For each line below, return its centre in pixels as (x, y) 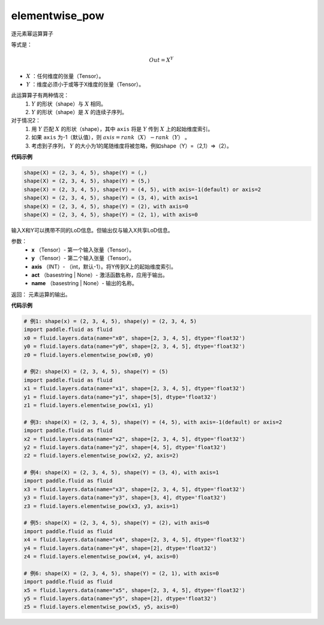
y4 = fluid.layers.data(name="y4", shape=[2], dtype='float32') (120, 548)
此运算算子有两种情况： (40, 95)
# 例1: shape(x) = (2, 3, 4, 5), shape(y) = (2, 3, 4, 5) (110, 322)
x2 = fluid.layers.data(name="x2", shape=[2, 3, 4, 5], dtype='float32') (134, 439)
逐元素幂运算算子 (32, 34)
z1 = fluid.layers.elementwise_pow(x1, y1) (89, 405)
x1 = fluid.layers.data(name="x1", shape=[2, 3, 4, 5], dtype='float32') (134, 388)
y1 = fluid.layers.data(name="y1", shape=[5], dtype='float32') (120, 397)
